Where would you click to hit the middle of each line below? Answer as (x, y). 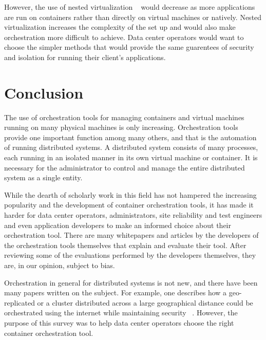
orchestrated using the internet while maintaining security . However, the (121, 313)
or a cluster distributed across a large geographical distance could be (145, 302)
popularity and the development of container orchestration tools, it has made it (129, 205)
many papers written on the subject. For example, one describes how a (116, 292)
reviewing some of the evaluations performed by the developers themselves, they (130, 255)
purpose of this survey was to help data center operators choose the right (119, 322)
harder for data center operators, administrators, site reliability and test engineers (133, 215)
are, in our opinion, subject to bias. (60, 265)
